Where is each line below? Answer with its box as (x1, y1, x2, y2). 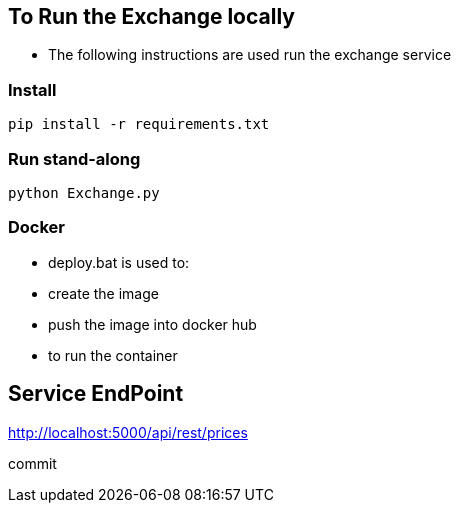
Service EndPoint (8, 381, 184, 407)
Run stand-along (8, 148, 141, 169)
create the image (48, 284, 159, 302)
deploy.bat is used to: (48, 253, 190, 271)
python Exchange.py (8, 184, 160, 201)
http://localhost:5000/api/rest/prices (8, 423, 248, 441)
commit (8, 454, 57, 472)
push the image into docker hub (48, 315, 257, 333)
